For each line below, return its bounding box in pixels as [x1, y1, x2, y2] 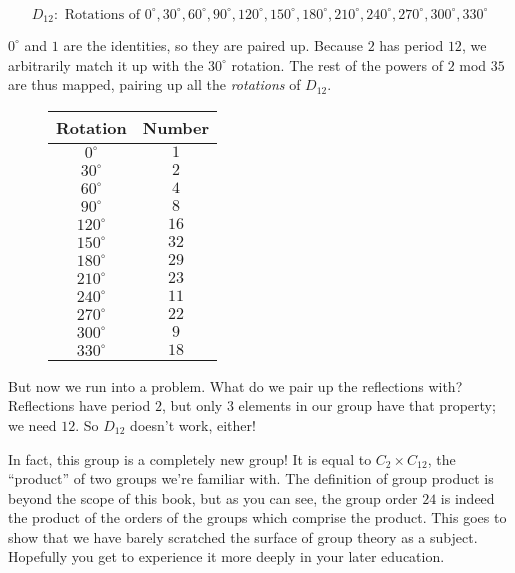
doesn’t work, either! [130, 414, 256, 435]
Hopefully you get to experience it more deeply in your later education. [8, 546, 445, 567]
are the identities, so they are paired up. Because [63, 34, 363, 55]
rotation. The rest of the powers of [231, 54, 443, 75]
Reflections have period [8, 395, 151, 416]
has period [379, 34, 444, 55]
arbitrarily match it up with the [8, 54, 204, 75]
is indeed [440, 487, 495, 508]
